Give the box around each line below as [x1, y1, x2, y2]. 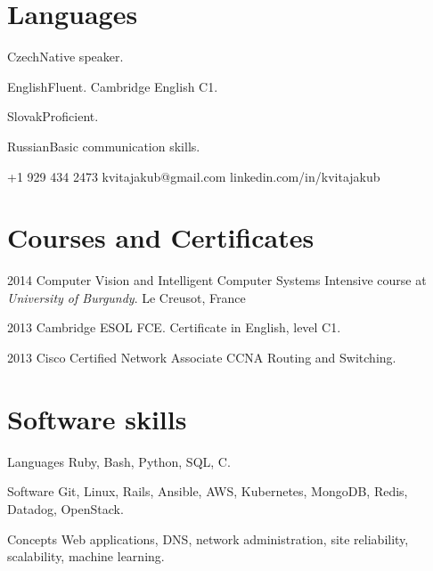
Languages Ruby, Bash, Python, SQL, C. [7, 452, 231, 470]
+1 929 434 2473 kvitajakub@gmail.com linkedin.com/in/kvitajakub [7, 167, 380, 185]
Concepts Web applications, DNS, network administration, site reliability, [7, 529, 409, 548]
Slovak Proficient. [7, 107, 99, 126]
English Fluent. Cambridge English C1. [7, 77, 218, 95]
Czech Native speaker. [7, 47, 124, 66]
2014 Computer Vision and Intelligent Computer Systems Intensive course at [7, 271, 427, 290]
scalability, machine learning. [7, 547, 165, 566]
